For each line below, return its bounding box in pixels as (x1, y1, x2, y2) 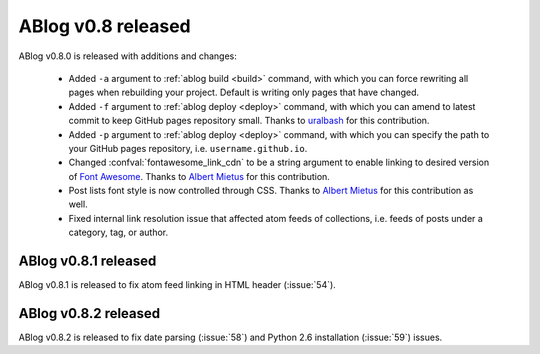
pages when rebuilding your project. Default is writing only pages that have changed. (68, 86, 420, 99)
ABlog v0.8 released (18, 15, 191, 37)
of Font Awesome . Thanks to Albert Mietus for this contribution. (68, 170, 330, 182)
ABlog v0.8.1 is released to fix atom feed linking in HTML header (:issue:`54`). (18, 279, 337, 291)
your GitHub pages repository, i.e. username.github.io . (68, 142, 308, 154)
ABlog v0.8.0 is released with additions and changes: (18, 50, 237, 62)
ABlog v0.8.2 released (18, 305, 161, 322)
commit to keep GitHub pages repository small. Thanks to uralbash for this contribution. (68, 115, 430, 127)
